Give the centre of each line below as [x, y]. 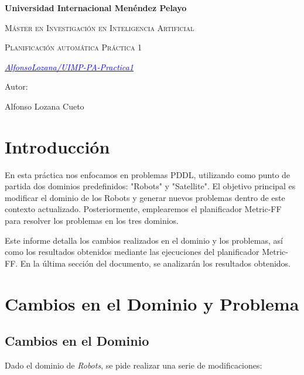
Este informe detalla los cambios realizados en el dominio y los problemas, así [144, 240]
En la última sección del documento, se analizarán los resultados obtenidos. [156, 263]
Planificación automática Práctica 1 [74, 47]
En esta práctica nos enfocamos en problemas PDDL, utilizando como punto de [148, 174]
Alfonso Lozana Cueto [45, 106]
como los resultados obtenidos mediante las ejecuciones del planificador [132, 252]
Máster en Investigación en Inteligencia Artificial [100, 27]
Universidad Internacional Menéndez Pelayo [96, 8]
